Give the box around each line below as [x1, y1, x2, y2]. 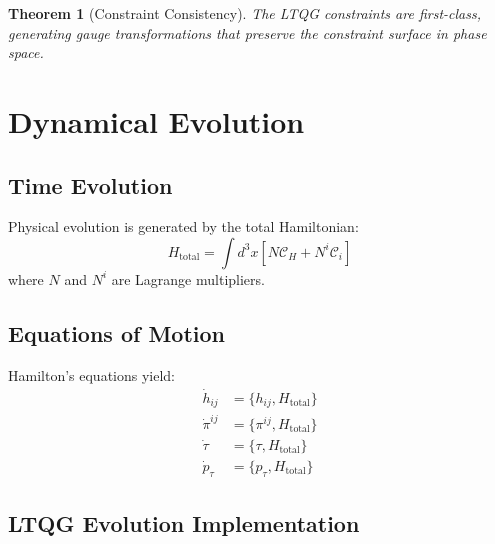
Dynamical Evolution [8, 100, 305, 141]
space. [8, 42, 44, 63]
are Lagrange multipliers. [111, 268, 265, 289]
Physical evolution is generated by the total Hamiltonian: [8, 216, 359, 237]
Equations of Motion [8, 317, 226, 348]
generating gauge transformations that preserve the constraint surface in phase [8, 22, 487, 43]
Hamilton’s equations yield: [8, 364, 176, 385]
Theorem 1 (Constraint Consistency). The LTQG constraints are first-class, [8, 3, 481, 23]
